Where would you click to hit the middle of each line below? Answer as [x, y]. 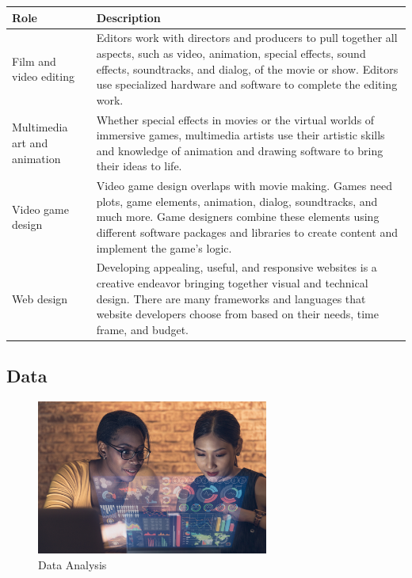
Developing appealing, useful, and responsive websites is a [237, 267]
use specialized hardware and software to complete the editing [247, 84]
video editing [43, 76]
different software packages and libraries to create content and [247, 232]
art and [30, 142]
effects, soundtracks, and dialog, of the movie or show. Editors [247, 68]
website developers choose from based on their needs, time [237, 314]
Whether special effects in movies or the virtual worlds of [235, 119]
